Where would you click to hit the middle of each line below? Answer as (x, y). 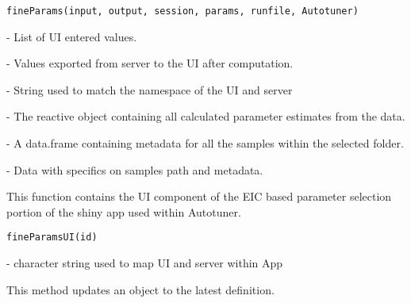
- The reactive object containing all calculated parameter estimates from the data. (206, 116)
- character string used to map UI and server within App (145, 263)
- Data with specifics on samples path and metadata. (135, 169)
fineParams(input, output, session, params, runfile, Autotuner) (182, 11)
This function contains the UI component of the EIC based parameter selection (199, 196)
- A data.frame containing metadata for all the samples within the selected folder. (205, 143)
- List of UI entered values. (72, 36)
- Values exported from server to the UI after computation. (150, 63)
